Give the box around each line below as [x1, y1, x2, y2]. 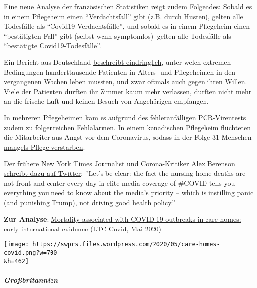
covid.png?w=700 [4, 249, 57, 257]
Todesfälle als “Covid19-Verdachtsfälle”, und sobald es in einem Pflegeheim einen [4, 21, 250, 31]
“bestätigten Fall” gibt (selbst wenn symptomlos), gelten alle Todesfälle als [4, 30, 231, 41]
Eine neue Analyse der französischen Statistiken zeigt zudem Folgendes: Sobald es [4, 1, 252, 11]
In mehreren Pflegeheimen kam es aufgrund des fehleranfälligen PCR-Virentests [4, 112, 246, 122]
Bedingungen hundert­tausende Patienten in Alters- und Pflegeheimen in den [4, 66, 236, 77]
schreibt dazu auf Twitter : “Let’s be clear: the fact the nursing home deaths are [4, 168, 246, 178]
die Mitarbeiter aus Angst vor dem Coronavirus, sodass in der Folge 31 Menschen [4, 132, 252, 142]
